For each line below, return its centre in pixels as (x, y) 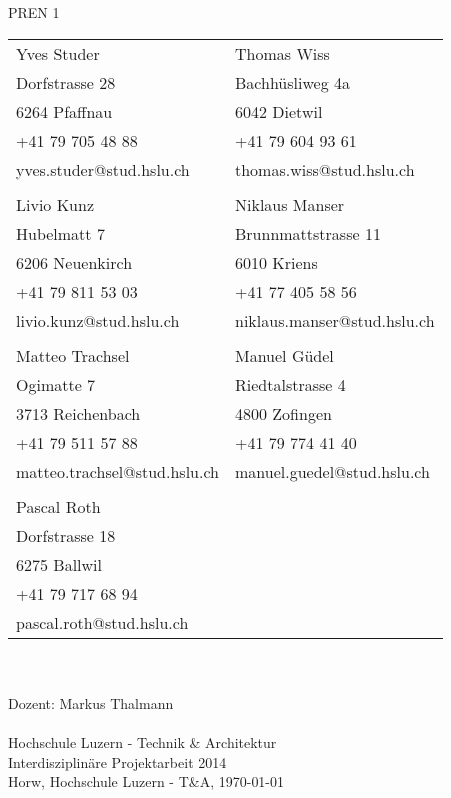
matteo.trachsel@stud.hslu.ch (117, 471)
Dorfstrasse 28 (66, 82)
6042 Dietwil (279, 111)
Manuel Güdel (284, 355)
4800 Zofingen (283, 413)
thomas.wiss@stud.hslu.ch (325, 169)
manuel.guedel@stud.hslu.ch (332, 471)
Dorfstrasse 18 (66, 535)
